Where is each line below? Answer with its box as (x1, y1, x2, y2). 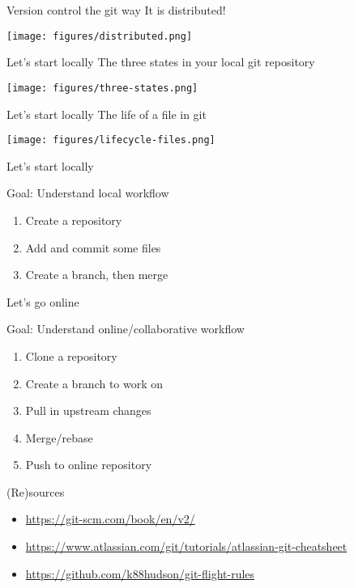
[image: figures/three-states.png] (6, 82, 198, 94)
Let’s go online (6, 293, 79, 310)
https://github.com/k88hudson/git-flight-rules (25, 565, 255, 582)
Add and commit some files (25, 239, 161, 256)
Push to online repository (25, 456, 152, 473)
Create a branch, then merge (25, 266, 168, 283)
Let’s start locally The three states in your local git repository (6, 53, 315, 70)
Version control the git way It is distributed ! (6, 2, 226, 18)
